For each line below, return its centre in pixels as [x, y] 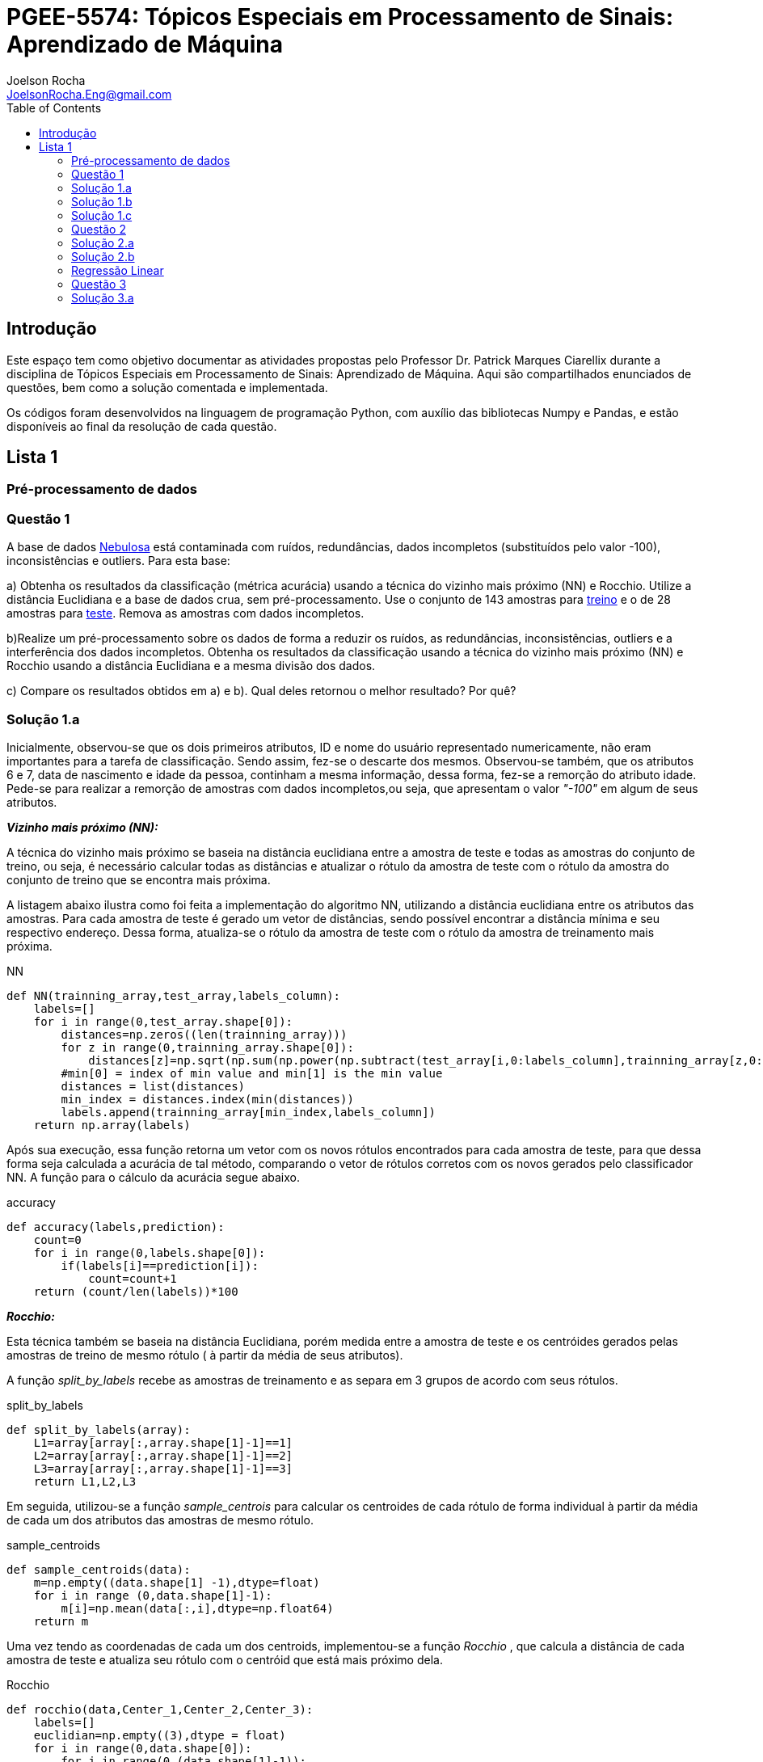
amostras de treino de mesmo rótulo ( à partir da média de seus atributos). [205, 1355]
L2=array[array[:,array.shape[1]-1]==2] [163, 1455]
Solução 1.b [102, 201]
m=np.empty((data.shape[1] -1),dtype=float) [177, 1582]
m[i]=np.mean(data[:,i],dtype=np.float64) [197, 1608]
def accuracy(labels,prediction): [116, 1227]
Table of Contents [54, 107]
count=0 [57, 1239]
